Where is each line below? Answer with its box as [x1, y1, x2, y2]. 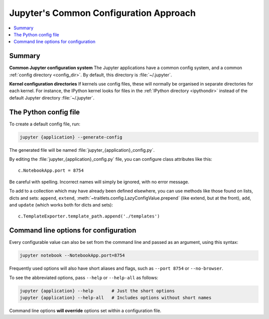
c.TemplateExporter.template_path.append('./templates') [18, 213, 160, 219]
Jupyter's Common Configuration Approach [9, 7, 196, 18]
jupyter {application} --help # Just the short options [19, 288, 175, 294]
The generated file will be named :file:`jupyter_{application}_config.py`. [9, 147, 155, 153]
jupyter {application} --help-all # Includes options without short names [19, 295, 212, 301]
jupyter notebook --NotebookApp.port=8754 [19, 253, 125, 258]
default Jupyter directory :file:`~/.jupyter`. [9, 95, 95, 101]
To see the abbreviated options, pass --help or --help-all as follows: [9, 274, 158, 281]
